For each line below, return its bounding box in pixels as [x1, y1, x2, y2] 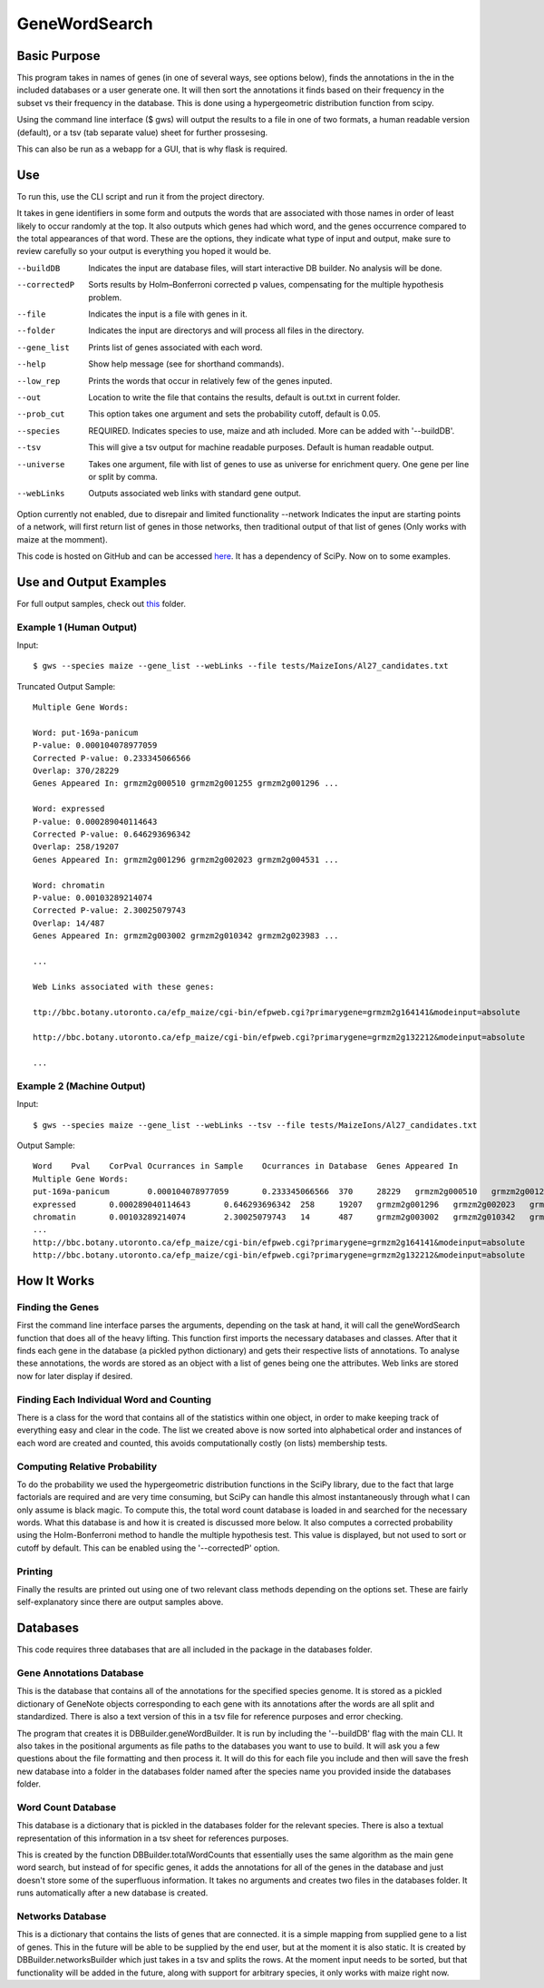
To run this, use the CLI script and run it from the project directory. [16, 191, 265, 201]
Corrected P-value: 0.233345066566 [33, 753, 191, 763]
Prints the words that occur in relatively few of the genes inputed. [88, 375, 333, 386]
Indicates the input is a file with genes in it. [88, 308, 248, 319]
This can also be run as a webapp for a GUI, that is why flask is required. [16, 143, 288, 154]
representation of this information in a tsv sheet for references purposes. [16, 1833, 289, 1844]
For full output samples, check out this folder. [16, 598, 186, 609]
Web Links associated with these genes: [33, 981, 215, 992]
